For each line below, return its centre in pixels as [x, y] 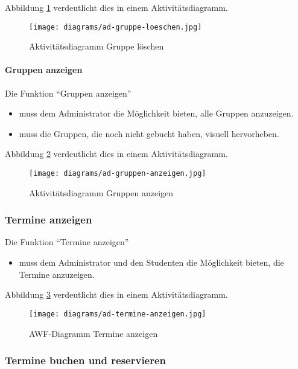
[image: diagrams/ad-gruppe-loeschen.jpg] [116, 27]
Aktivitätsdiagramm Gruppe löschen [97, 46]
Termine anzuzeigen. [57, 274]
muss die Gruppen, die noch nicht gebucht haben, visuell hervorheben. [149, 133]
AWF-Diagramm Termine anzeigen [94, 333]
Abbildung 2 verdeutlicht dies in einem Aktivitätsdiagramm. [116, 154]
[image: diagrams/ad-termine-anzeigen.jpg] [118, 314]
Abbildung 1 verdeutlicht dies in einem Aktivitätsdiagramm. [116, 7]
